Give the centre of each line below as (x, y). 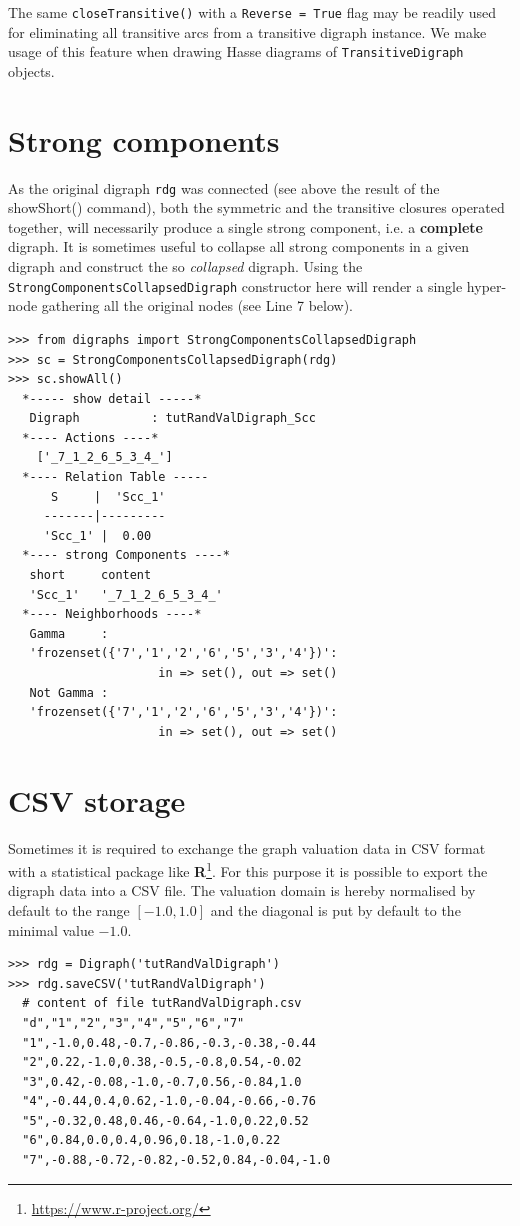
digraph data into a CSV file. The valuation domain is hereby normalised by (242, 890)
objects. (31, 70)
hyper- (486, 285)
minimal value (51, 929)
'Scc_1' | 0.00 (97, 535)
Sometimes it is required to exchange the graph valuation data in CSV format (247, 847)
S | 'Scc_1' (108, 496)
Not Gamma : (69, 692)
